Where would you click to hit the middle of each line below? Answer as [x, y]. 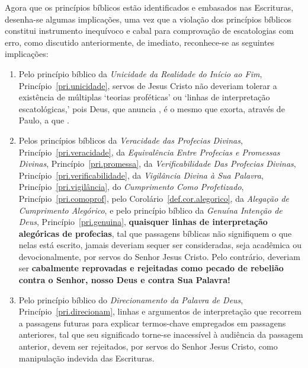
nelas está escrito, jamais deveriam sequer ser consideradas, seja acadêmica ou [160, 245]
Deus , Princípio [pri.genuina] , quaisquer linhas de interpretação [143, 222]
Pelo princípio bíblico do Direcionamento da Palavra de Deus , [131, 299]
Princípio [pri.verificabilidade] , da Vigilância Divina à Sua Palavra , [141, 175]
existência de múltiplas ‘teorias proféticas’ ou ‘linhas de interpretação [144, 97]
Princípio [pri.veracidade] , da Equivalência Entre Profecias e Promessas [149, 152]
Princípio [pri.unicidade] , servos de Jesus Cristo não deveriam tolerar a [148, 85]
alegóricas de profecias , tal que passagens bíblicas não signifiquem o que [155, 233]
